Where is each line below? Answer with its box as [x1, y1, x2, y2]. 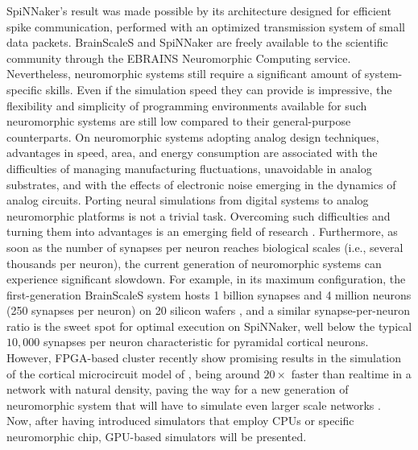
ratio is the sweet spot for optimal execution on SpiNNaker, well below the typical [6, 317, 412, 334]
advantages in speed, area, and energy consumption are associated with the [6, 144, 378, 161]
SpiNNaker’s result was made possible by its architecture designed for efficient [6, 2, 391, 19]
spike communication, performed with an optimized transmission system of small [6, 18, 405, 35]
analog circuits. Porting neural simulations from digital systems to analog [6, 192, 369, 208]
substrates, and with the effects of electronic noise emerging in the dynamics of [6, 175, 396, 192]
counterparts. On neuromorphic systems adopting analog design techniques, [6, 128, 379, 145]
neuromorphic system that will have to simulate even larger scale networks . [6, 396, 381, 413]
